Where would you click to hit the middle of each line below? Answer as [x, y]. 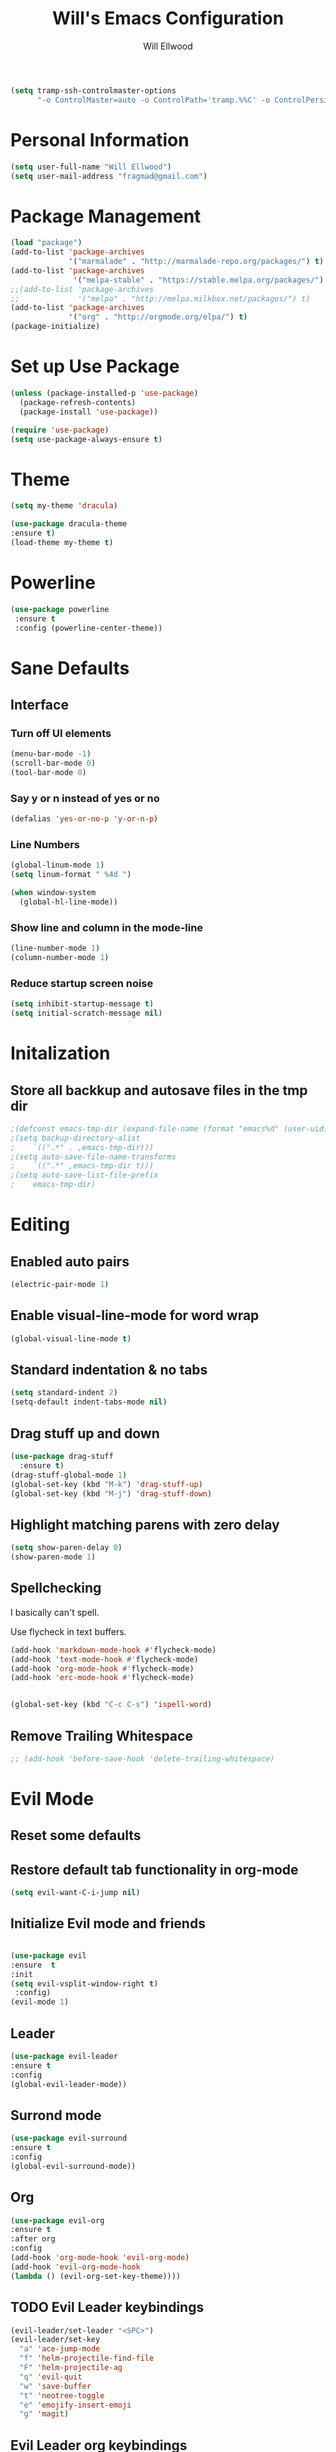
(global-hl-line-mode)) [68, 902]
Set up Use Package [95, 366]
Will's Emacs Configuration [168, 18]
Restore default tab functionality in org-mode [154, 1869]
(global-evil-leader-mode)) [69, 2084]
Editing [40, 1224]
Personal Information [100, 139]
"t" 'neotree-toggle [62, 2395]
